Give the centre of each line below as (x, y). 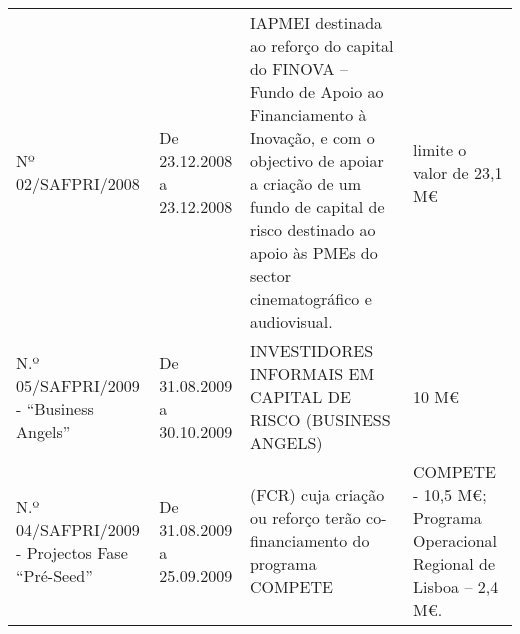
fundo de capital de (317, 206)
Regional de (454, 563)
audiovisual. (291, 321)
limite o (440, 149)
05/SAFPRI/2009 (78, 385)
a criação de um (305, 183)
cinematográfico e (310, 298)
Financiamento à (308, 114)
